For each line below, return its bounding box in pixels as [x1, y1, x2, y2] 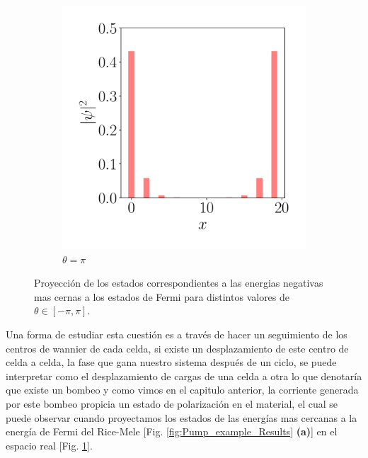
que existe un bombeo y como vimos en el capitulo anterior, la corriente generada [6, 382, 359, 397]
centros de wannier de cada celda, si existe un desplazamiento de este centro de [6, 340, 349, 355]
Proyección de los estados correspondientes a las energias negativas [34, 275, 323, 290]
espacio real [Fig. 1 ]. [6, 437, 93, 452]
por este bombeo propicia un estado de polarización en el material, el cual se [6, 396, 338, 411]
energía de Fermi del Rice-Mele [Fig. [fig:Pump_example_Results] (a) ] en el [6, 424, 338, 439]
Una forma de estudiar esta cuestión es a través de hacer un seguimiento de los [6, 326, 347, 341]
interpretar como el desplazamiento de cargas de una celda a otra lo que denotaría [6, 368, 362, 383]
